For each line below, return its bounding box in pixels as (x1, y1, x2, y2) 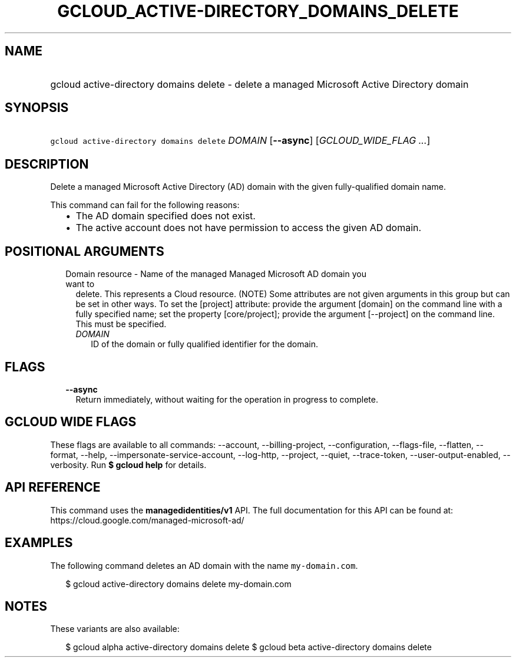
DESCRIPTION (5, 156, 89, 172)
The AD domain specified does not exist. (75, 210, 256, 222)
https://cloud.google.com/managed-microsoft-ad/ (50, 515, 244, 525)
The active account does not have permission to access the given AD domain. (75, 222, 422, 234)
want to (65, 279, 95, 289)
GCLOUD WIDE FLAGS (5, 414, 137, 430)
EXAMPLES (5, 535, 73, 551)
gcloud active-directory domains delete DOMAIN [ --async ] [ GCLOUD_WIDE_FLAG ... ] (50, 134, 431, 147)
